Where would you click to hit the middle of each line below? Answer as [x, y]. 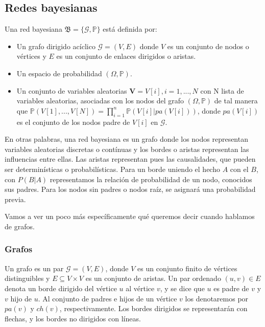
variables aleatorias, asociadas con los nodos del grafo [100, 101]
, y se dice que [182, 288]
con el [239, 169]
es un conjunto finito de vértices [187, 268]
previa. [15, 199]
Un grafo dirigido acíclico [56, 46]
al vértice [140, 288]
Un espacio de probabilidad [59, 73]
